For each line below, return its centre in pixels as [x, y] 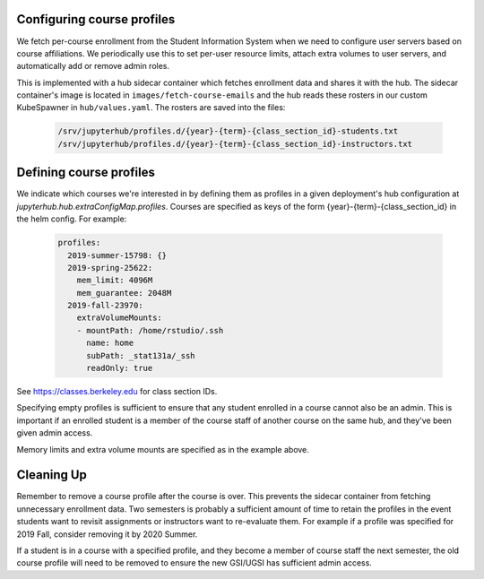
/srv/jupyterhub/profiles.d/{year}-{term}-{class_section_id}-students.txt [228, 131]
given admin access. [55, 433]
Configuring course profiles [96, 19]
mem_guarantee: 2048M [124, 293]
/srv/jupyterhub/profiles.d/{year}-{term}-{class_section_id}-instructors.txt [235, 144]
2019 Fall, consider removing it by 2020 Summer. [107, 534]
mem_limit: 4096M [115, 281]
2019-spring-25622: [110, 268]
